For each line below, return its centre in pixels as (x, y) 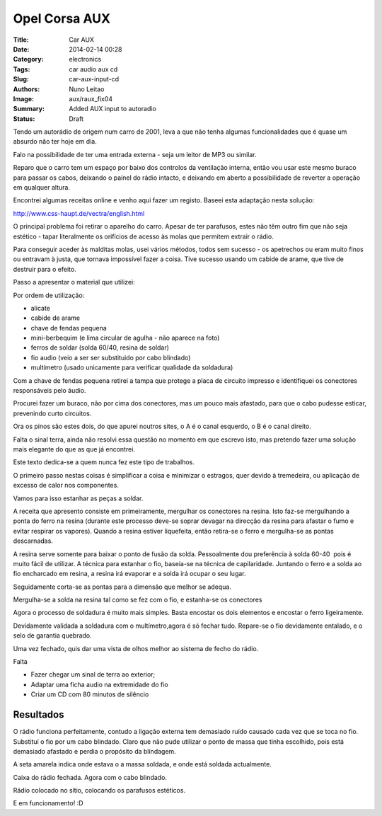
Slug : (21, 79)
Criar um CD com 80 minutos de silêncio (90, 694)
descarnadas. (33, 541)
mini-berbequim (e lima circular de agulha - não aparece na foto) (125, 338)
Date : (21, 49)
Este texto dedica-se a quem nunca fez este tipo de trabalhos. (104, 462)
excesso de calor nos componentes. (66, 485)
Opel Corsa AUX (62, 18)
